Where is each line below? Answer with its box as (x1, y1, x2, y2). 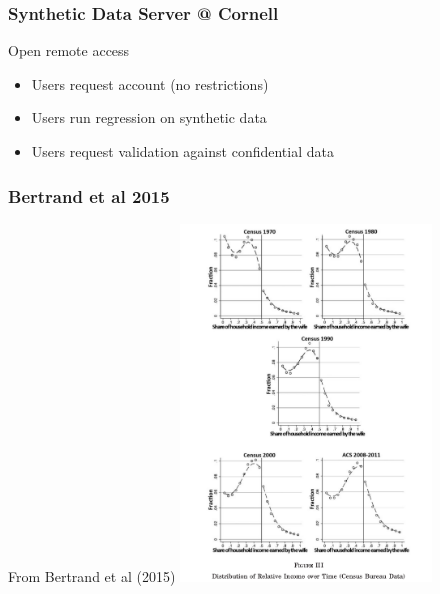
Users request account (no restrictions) (31, 73, 269, 94)
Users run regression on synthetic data (31, 107, 267, 128)
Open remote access (8, 40, 130, 61)
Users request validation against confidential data (31, 141, 334, 161)
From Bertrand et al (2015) (8, 566, 176, 587)
